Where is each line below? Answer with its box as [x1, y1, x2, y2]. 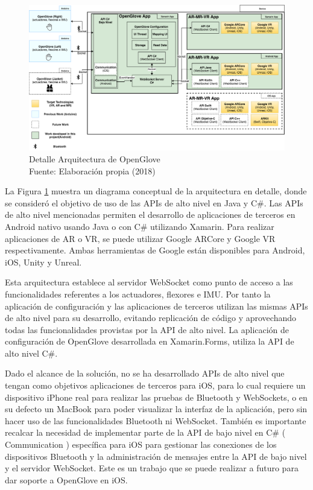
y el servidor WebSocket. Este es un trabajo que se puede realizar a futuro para [5, 462, 299, 474]
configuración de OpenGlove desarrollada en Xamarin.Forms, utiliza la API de [5, 335, 294, 348]
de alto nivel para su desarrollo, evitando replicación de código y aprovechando [5, 311, 296, 324]
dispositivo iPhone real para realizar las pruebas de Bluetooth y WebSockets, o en [5, 390, 308, 403]
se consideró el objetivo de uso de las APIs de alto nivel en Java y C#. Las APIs [5, 196, 303, 209]
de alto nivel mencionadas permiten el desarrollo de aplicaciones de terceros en [5, 208, 296, 221]
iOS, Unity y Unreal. [5, 255, 82, 268]
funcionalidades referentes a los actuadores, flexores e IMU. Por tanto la [5, 287, 271, 300]
